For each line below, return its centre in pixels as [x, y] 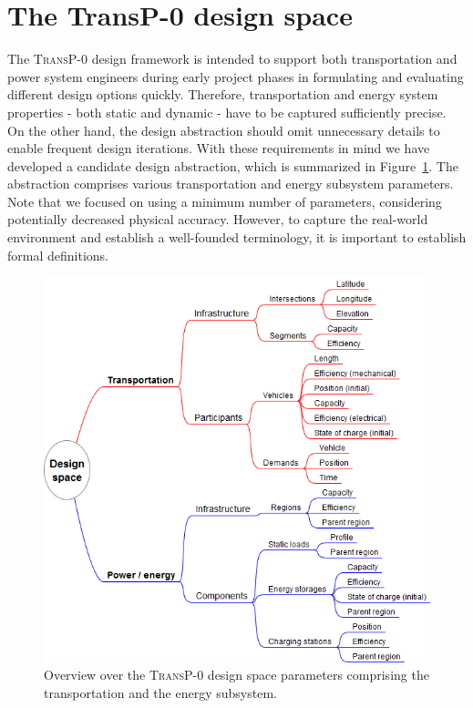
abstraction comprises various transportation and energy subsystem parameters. [231, 184]
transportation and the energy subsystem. [160, 693]
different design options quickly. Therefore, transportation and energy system [223, 94]
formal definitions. [58, 255]
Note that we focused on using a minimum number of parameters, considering [225, 201]
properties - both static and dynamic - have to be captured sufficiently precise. [227, 112]
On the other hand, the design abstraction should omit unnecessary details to [224, 130]
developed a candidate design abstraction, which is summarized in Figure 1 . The [233, 165]
